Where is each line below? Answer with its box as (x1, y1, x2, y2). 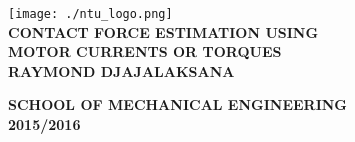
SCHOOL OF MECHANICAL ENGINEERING (8, 94, 347, 115)
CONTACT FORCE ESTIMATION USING (8, 21, 319, 42)
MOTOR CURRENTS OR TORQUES (8, 41, 282, 62)
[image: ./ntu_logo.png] (8, 7, 173, 21)
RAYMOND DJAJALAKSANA (8, 60, 235, 81)
